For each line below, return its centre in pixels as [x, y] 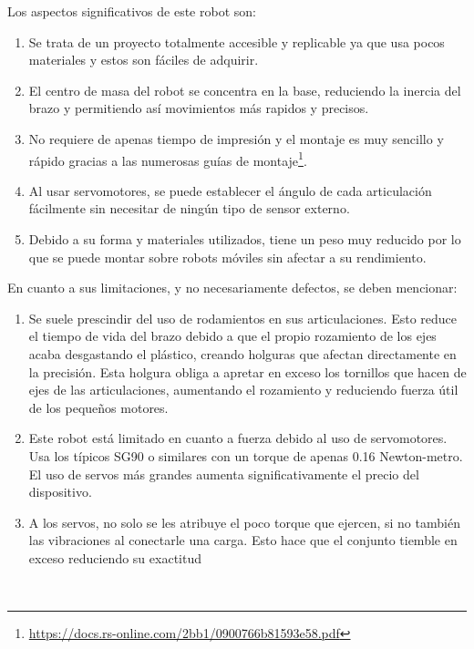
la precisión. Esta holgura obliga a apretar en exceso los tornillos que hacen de [247, 371]
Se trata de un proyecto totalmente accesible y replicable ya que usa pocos [237, 41]
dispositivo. [60, 492]
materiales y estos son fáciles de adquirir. [144, 60]
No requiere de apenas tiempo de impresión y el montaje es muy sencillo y [236, 138]
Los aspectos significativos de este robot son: [132, 11]
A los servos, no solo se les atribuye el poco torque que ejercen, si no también [244, 522]
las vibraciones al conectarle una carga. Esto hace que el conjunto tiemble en [243, 540]
